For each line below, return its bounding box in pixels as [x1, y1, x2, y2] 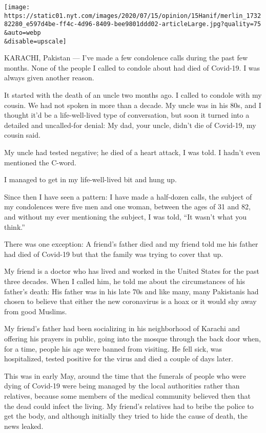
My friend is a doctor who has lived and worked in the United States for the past [4, 266, 259, 276]
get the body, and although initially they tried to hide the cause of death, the [4, 410, 248, 421]
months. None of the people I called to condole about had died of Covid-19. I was [4, 62, 260, 73]
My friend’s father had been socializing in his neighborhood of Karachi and [4, 323, 240, 334]
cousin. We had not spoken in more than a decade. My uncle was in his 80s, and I [4, 99, 261, 110]
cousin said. [4, 129, 40, 140]
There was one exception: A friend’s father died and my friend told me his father [4, 239, 258, 249]
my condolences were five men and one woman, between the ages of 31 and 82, [4, 201, 251, 212]
